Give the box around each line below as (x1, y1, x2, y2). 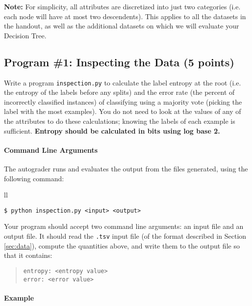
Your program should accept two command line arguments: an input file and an (4, 221, 244, 231)
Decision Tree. (4, 30, 47, 40)
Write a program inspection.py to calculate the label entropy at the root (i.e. (4, 77, 241, 87)
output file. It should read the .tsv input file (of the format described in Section (4, 231, 247, 241)
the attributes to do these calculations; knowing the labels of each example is (4, 116, 235, 126)
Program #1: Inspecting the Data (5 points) (4, 54, 234, 69)
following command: (4, 173, 64, 183)
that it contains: (4, 250, 52, 260)
